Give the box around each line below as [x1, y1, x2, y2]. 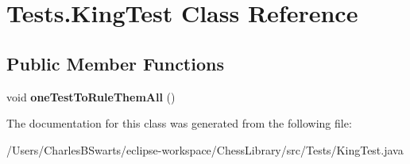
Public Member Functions [6, 51, 224, 75]
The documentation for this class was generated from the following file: [6, 115, 352, 132]
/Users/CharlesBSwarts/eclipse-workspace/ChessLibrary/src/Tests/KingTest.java [6, 141, 404, 158]
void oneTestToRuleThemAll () [6, 88, 176, 105]
